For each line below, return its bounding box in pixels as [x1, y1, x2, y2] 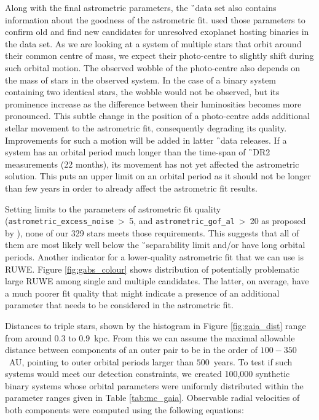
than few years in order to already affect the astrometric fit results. [5, 181, 258, 194]
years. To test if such [213, 355, 293, 368]
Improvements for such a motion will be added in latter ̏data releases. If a [5, 133, 287, 146]
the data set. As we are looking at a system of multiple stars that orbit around [5, 37, 302, 50]
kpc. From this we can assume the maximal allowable [94, 331, 295, 344]
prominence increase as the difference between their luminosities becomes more [5, 97, 302, 110]
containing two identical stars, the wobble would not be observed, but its [5, 85, 280, 98]
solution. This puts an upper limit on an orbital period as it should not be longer [5, 169, 311, 182]
